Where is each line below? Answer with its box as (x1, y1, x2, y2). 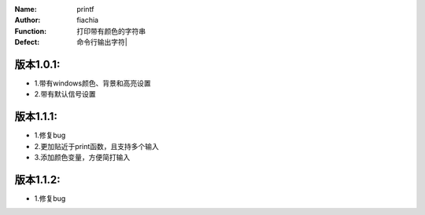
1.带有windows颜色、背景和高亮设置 (34, 78, 151, 88)
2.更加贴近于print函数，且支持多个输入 (34, 141, 159, 151)
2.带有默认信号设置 (34, 89, 96, 99)
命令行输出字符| (76, 38, 128, 47)
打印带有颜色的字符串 (76, 26, 146, 35)
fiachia (76, 16, 98, 25)
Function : (14, 26, 47, 35)
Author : (14, 16, 41, 25)
